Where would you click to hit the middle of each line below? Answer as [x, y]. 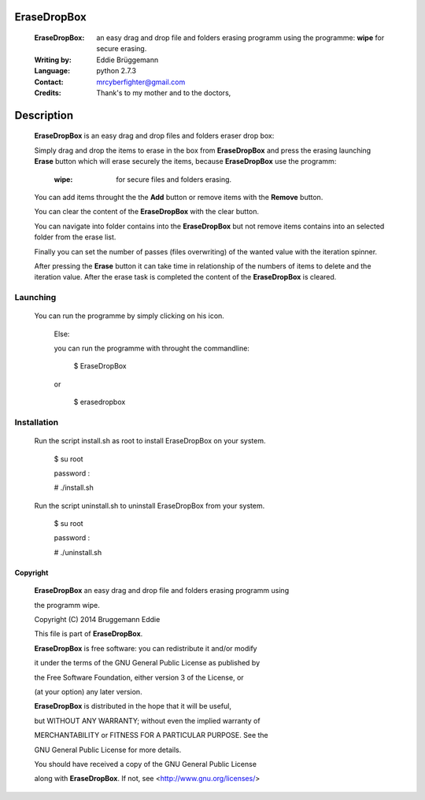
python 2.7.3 [116, 71]
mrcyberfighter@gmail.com [141, 82]
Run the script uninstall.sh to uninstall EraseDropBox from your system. [150, 506]
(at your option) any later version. [88, 692]
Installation [37, 422]
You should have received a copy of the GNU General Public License [146, 764]
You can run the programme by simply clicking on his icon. [129, 316]
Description [44, 115]
